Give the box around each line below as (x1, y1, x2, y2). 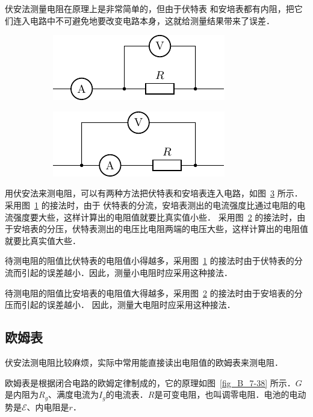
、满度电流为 (48, 388, 99, 401)
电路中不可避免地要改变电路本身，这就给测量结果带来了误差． (29, 14, 274, 27)
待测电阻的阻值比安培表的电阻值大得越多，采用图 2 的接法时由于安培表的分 (5, 286, 303, 299)
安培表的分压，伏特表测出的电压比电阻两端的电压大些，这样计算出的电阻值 (13, 222, 308, 235)
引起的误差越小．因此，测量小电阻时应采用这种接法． (21, 266, 232, 278)
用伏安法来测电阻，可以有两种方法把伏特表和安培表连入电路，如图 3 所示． (5, 187, 303, 199)
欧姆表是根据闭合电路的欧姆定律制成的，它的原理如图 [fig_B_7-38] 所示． (5, 376, 296, 389)
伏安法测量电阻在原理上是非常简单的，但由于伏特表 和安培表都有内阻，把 (5, 2, 294, 14)
